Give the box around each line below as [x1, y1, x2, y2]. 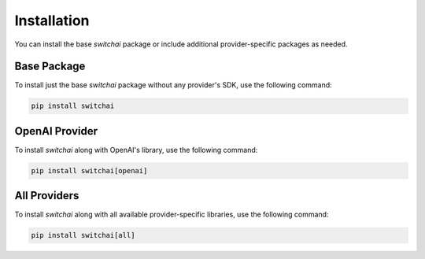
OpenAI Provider [14, 124, 98, 138]
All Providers [14, 189, 79, 202]
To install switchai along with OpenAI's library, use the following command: [14, 145, 258, 154]
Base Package [14, 60, 86, 73]
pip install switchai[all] [31, 231, 135, 240]
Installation [14, 12, 90, 29]
